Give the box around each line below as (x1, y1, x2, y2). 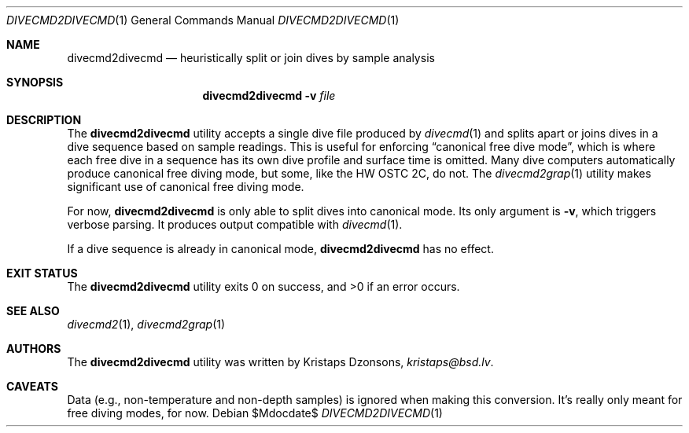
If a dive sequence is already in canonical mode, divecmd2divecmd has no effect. (67, 242, 494, 255)
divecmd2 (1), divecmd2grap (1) (67, 317, 226, 331)
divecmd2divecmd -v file (202, 89, 336, 102)
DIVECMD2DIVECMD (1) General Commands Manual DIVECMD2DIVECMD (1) (6, 13, 400, 27)
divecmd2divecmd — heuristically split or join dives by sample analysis (67, 51, 435, 64)
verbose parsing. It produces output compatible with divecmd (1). (67, 218, 403, 231)
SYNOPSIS (6, 75, 64, 89)
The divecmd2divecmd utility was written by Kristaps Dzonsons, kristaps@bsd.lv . (67, 355, 494, 369)
